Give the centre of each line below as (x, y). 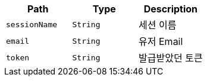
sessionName (32, 24)
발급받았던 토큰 (171, 58)
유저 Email (161, 41)
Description (171, 9)
